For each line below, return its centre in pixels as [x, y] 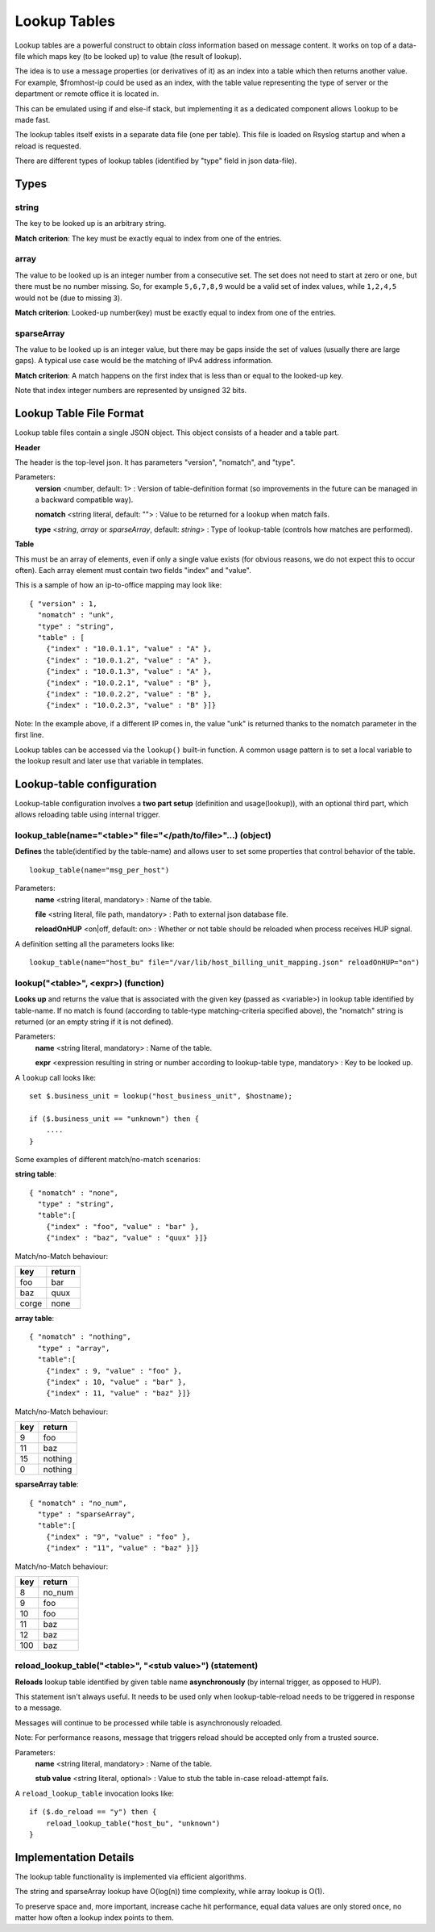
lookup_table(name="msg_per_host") [99, 870]
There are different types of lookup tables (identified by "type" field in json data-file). [156, 161]
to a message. [38, 1708]
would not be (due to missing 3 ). [68, 298]
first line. [29, 735]
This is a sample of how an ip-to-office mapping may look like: [118, 585]
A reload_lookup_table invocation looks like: [95, 1793]
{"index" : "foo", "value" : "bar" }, [122, 1226]
